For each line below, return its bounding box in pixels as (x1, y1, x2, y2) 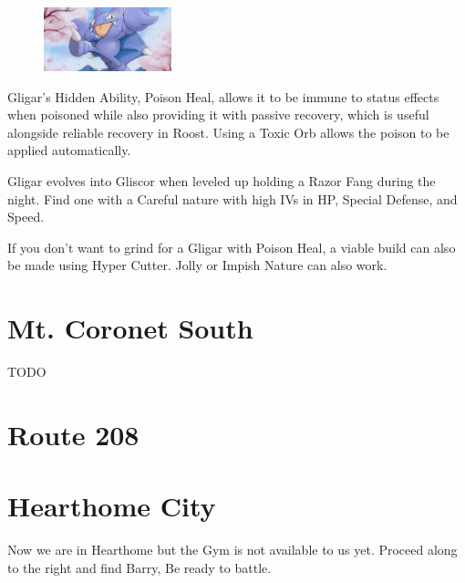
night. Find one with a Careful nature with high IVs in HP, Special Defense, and (7, 189, 458, 208)
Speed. (7, 207, 45, 226)
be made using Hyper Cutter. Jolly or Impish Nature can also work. (7, 255, 387, 275)
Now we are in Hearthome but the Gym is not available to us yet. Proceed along (7, 540, 458, 559)
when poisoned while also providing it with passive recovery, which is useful (7, 105, 429, 124)
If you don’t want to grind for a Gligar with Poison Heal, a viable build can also (7, 237, 456, 256)
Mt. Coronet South (7, 309, 253, 347)
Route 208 (7, 415, 139, 453)
